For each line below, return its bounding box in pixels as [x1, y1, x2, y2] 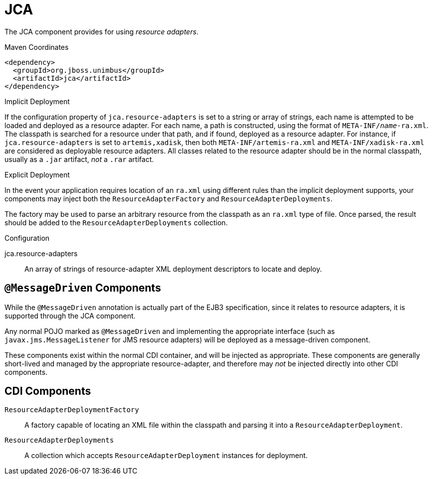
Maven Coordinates [4, 42, 69, 51]
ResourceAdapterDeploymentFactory [4, 406, 139, 414]
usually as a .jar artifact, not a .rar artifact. [4, 155, 154, 163]
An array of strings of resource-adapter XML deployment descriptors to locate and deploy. [24, 264, 322, 273]
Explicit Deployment [4, 170, 70, 179]
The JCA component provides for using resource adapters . [4, 27, 199, 36]
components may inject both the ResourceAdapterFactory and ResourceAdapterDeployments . [4, 194, 333, 203]
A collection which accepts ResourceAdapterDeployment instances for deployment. [24, 451, 308, 460]
